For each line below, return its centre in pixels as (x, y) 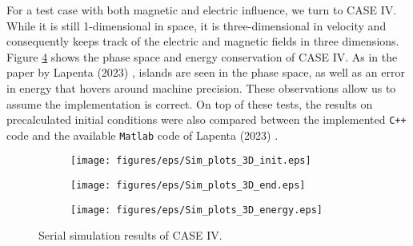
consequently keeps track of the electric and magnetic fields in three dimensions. (203, 41)
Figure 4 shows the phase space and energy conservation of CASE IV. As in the (202, 56)
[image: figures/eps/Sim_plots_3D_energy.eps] (196, 210)
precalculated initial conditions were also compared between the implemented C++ (206, 119)
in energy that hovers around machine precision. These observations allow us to (201, 87)
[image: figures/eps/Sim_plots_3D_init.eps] (191, 161)
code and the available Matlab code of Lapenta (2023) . (142, 135)
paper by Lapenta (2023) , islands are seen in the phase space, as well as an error (206, 72)
